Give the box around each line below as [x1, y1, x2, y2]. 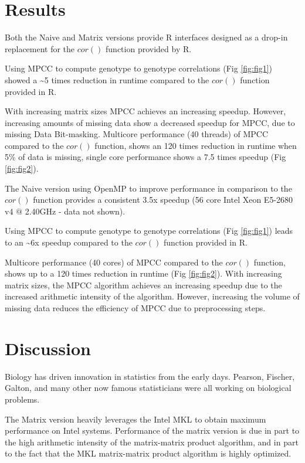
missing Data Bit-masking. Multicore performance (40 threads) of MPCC [5, 128, 269, 140]
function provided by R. [106, 42, 192, 55]
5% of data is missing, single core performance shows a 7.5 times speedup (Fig [5, 151, 286, 163]
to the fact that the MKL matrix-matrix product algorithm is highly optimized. [5, 447, 292, 459]
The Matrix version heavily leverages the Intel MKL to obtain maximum [5, 413, 266, 425]
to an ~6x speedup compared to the [5, 236, 133, 248]
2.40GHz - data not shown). [25, 205, 126, 217]
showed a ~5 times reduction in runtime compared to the [5, 73, 209, 86]
